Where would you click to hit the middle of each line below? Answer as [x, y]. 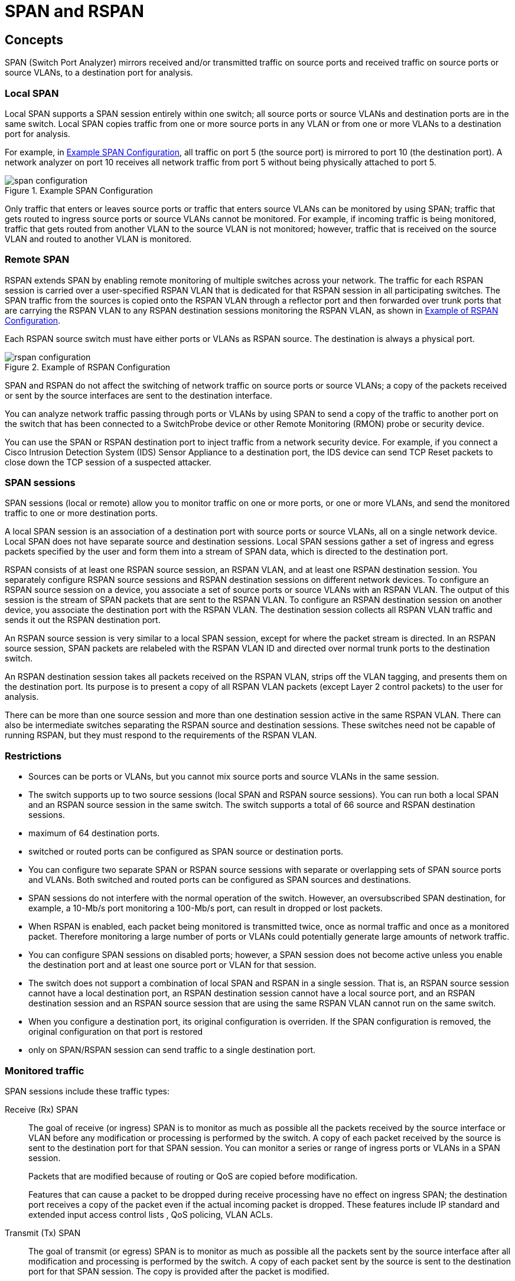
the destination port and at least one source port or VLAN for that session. [172, 965]
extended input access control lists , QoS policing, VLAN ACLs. [151, 1214]
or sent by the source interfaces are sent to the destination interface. [138, 395]
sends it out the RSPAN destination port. [83, 620]
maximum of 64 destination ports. [94, 833]
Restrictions [33, 756]
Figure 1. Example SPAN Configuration [79, 190]
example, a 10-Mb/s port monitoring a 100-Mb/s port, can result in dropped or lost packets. [206, 908]
